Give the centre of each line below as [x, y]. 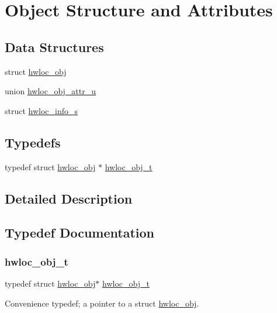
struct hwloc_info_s [41, 110]
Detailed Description [69, 198]
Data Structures [54, 47]
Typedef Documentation [79, 233]
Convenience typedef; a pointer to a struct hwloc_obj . [102, 303]
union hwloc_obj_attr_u [51, 91]
